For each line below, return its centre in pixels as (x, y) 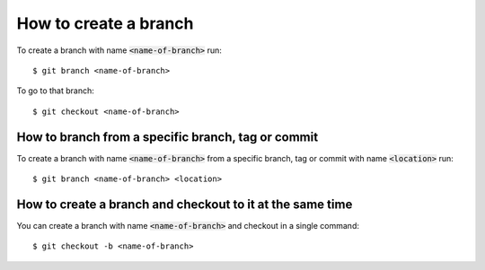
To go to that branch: (55, 91)
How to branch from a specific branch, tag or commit (168, 137)
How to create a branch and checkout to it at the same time (185, 204)
